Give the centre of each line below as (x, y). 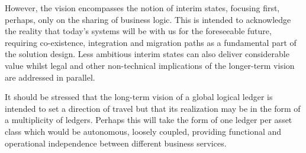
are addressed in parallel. (50, 77)
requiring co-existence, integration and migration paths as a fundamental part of (151, 42)
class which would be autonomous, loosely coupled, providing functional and (143, 131)
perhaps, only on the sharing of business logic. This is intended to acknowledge (148, 19)
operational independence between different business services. (116, 143)
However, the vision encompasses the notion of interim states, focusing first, (142, 8)
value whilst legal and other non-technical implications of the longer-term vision (150, 65)
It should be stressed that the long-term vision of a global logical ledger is (139, 97)
